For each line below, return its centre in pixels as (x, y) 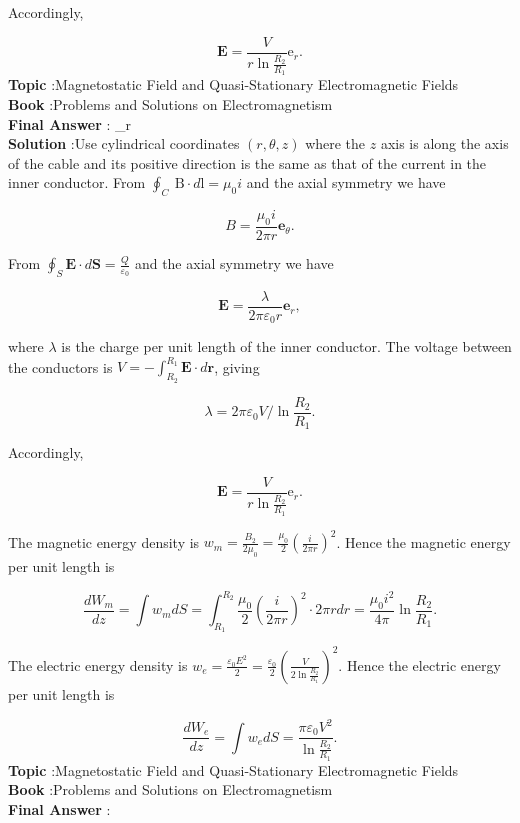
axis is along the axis (444, 143)
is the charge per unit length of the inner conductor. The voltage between (286, 346)
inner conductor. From (77, 182)
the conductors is (60, 366)
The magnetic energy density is (104, 541)
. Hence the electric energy (419, 664)
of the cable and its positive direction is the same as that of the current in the (247, 162)
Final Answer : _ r (70, 123)
